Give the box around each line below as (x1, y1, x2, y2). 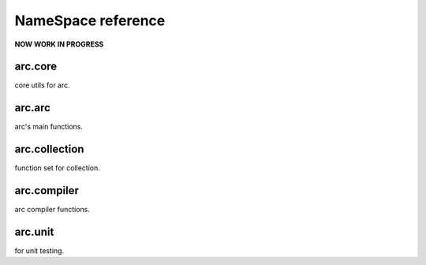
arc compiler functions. (14, 205, 91, 215)
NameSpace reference (14, 12, 166, 29)
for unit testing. (14, 246, 65, 256)
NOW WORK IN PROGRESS (14, 39, 104, 49)
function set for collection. (14, 163, 100, 173)
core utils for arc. (14, 80, 70, 90)
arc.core (14, 60, 58, 73)
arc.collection (14, 143, 84, 156)
